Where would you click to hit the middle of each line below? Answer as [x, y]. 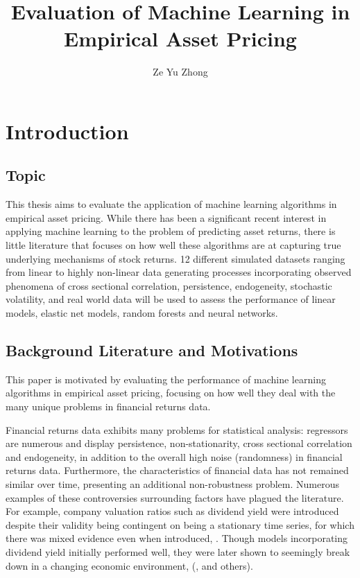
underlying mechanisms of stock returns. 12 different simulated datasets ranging [175, 258]
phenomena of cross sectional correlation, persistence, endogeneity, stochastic [169, 285]
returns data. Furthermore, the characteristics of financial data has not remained [177, 470]
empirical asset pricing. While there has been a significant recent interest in [166, 217]
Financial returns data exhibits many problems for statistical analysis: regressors [177, 429]
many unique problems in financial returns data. [108, 406]
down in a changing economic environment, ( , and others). [129, 565]
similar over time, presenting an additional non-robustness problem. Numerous [172, 484]
